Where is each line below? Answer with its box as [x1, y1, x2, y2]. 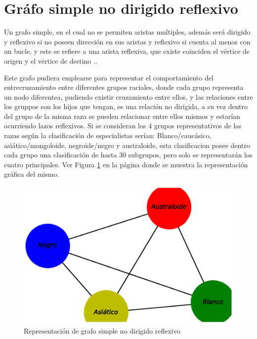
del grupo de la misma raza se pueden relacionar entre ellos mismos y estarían [4, 111, 240, 121]
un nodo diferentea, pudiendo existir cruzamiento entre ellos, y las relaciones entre [4, 91, 253, 102]
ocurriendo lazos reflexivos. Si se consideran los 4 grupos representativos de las [4, 120, 242, 131]
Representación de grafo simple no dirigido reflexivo [24, 325, 180, 336]
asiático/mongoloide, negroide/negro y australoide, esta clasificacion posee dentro [4, 140, 250, 150]
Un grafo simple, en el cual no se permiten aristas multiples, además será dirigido [4, 27, 251, 37]
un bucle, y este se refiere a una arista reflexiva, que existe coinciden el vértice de [4, 46, 250, 56]
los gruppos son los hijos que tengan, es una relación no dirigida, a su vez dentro [4, 101, 248, 112]
